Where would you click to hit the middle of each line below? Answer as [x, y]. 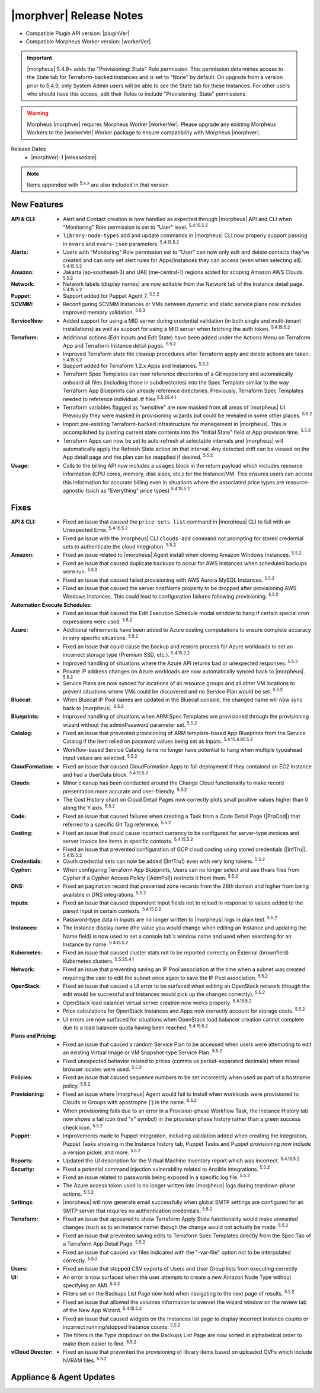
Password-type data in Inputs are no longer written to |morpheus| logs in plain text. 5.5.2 [170, 919]
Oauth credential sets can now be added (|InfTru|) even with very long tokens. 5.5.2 [164, 861]
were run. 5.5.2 [80, 571]
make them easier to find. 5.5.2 [100, 1343]
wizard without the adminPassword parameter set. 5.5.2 [130, 724]
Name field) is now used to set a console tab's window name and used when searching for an [177, 936]
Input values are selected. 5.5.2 [100, 758]
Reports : [22, 1161]
